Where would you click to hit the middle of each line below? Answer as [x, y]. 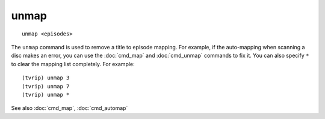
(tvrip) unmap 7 [46, 86]
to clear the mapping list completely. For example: [73, 64]
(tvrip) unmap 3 [46, 78]
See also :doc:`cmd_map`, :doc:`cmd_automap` [70, 108]
